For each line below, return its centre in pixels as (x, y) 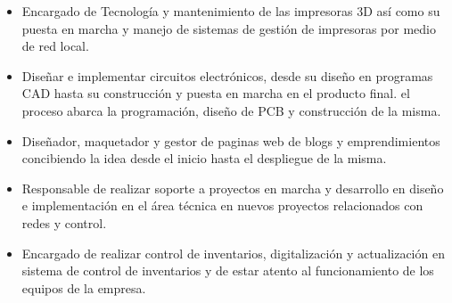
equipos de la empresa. (84, 287)
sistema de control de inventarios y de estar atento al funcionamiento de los (228, 270)
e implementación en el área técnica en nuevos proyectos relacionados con (222, 205)
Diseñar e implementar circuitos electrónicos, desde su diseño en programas (227, 75)
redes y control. (64, 222)
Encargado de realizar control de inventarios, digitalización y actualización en (233, 253)
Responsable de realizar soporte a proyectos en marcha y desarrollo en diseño (233, 188)
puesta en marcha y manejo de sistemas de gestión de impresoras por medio (229, 28)
